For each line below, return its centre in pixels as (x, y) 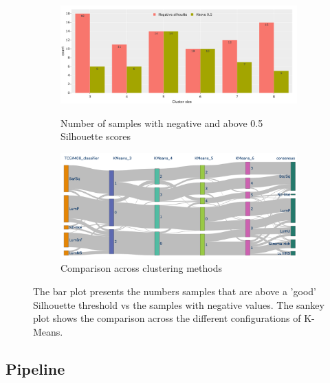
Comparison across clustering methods (141, 268)
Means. (48, 331)
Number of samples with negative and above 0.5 (162, 123)
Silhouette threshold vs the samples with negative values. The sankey (179, 304)
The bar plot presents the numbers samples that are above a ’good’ (175, 291)
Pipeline (35, 368)
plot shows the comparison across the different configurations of (167, 318)
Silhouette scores (96, 136)
